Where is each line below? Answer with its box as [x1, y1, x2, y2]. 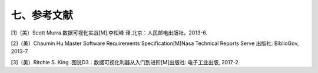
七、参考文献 [11, 9, 74, 22]
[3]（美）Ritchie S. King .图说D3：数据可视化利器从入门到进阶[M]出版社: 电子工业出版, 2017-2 [11, 58, 238, 65]
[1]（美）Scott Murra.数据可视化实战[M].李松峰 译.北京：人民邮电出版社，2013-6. [11, 29, 208, 36]
